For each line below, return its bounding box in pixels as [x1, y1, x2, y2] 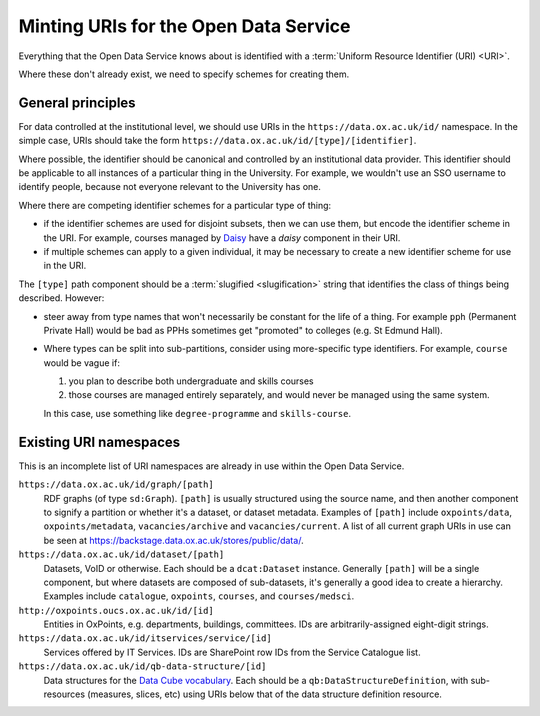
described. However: [18, 292, 105, 304]
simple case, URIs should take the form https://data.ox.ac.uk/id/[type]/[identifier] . [18, 135, 417, 147]
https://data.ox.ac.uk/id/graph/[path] [18, 479, 214, 490]
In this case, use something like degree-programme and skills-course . [43, 407, 352, 419]
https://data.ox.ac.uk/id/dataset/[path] [18, 549, 225, 560]
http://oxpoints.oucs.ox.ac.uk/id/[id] [18, 605, 214, 616]
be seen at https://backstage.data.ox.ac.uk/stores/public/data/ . [43, 534, 304, 546]
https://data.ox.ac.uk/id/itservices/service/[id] [18, 633, 272, 644]
